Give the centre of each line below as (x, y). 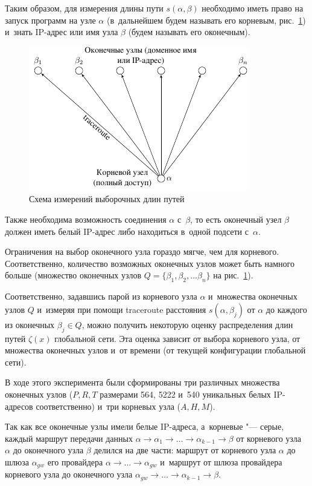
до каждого (286, 309)
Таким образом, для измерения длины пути (84, 8)
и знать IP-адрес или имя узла (62, 32)
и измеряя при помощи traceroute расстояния (122, 309)
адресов (19, 406)
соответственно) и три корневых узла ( (108, 406)
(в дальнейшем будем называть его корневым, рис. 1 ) (206, 20)
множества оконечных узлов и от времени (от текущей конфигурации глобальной (155, 350)
